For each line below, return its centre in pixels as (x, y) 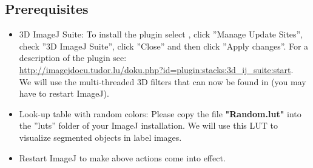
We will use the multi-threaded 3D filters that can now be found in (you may (163, 81)
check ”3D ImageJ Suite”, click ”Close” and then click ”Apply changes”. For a (164, 46)
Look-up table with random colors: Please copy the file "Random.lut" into (160, 113)
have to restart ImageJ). (64, 93)
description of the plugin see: (73, 58)
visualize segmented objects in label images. (100, 137)
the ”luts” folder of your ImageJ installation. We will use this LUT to (149, 125)
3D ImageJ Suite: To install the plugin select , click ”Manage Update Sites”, (161, 34)
